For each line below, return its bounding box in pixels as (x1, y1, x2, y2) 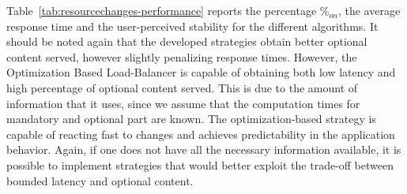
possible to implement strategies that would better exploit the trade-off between (6, 156, 394, 173)
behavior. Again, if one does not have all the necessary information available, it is (6, 141, 401, 158)
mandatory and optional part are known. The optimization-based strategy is (6, 110, 376, 127)
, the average (337, 2, 401, 18)
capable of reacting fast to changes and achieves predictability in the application (6, 125, 395, 142)
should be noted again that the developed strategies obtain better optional (6, 33, 367, 50)
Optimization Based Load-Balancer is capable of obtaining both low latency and (6, 64, 396, 80)
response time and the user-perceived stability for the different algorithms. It (6, 17, 379, 34)
